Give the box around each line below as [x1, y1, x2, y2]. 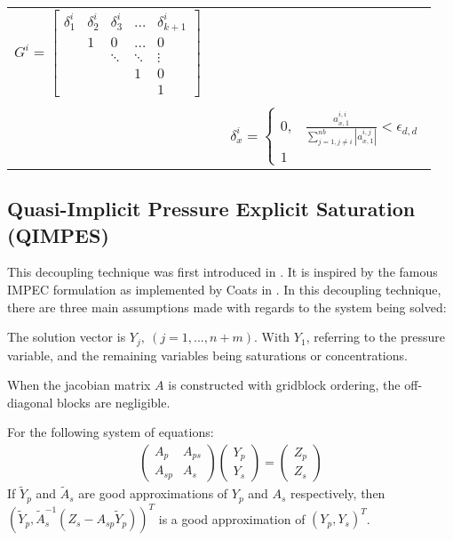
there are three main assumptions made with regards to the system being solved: [7, 297, 447, 316]
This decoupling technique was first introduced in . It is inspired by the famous [7, 262, 438, 281]
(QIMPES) [7, 221, 109, 248]
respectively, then [290, 484, 385, 503]
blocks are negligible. [57, 392, 171, 411]
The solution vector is [7, 327, 126, 346]
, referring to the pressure [306, 327, 445, 346]
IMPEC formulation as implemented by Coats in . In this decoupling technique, [7, 279, 441, 298]
